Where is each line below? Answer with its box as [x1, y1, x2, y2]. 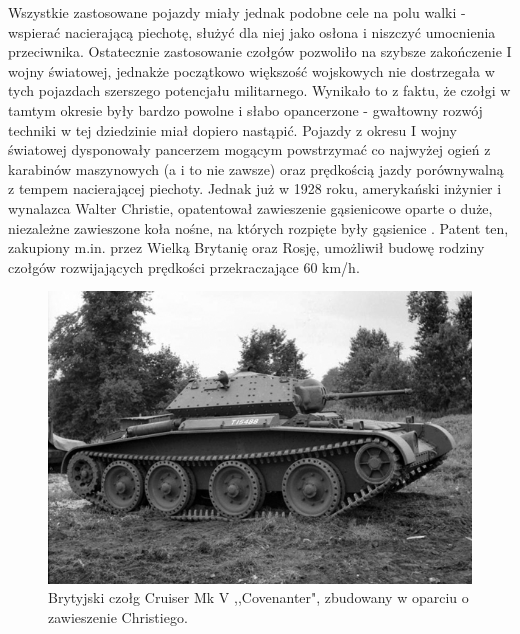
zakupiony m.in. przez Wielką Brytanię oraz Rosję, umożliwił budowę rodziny [8, 237, 485, 258]
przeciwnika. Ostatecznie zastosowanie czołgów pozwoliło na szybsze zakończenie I [8, 41, 512, 62]
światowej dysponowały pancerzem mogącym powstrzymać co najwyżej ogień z [8, 139, 491, 160]
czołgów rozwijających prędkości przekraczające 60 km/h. [8, 256, 360, 277]
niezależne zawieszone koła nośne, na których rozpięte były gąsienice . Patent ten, [8, 217, 509, 238]
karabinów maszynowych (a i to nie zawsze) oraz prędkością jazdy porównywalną [8, 158, 504, 179]
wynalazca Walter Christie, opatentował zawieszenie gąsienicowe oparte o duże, [8, 197, 493, 218]
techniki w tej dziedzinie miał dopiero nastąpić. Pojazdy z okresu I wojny [8, 119, 457, 140]
